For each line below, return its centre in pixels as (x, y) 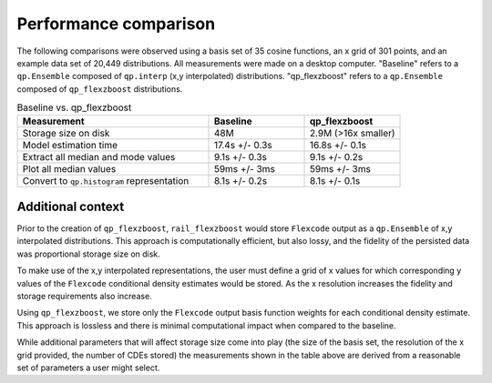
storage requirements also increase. (84, 296)
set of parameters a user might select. (88, 368)
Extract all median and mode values (99, 157)
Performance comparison (116, 24)
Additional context (71, 206)
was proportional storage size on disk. (89, 254)
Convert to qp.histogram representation (106, 181)
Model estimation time (70, 146)
